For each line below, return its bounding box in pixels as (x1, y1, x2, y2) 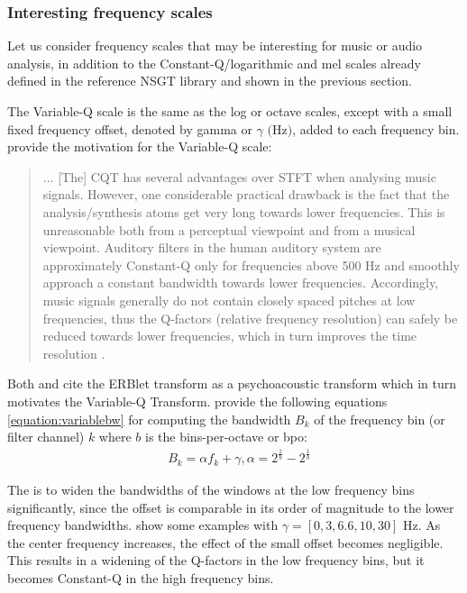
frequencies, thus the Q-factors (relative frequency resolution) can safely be (42, 308, 458, 327)
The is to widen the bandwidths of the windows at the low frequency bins (7, 480, 415, 499)
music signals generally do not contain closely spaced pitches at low (42, 290, 416, 309)
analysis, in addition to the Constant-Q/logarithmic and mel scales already (7, 53, 421, 72)
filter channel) (7, 427, 85, 446)
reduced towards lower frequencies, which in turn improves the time (42, 326, 417, 345)
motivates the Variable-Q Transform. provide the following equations (7, 391, 388, 410)
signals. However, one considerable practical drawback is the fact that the (42, 185, 450, 204)
